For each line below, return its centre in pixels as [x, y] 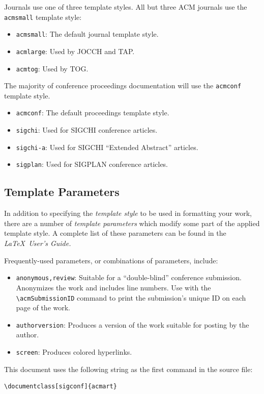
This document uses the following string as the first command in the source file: [128, 369]
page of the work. [43, 307]
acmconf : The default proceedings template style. [93, 113]
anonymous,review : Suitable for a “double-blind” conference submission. [129, 277]
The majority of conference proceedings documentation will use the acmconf [123, 85]
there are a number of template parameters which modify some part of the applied [132, 223]
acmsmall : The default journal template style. [87, 34]
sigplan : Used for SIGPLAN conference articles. [92, 164]
